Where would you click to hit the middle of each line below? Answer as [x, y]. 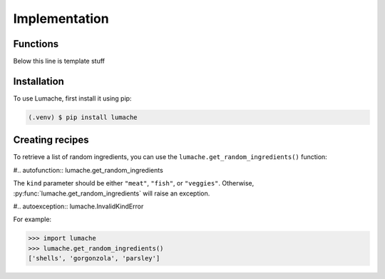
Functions [36, 44]
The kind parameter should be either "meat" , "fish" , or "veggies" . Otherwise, [134, 183]
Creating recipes [51, 140]
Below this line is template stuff [59, 61]
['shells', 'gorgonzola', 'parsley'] [94, 258]
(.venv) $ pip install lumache [83, 117]
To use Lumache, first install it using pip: [72, 98]
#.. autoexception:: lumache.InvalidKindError [78, 206]
